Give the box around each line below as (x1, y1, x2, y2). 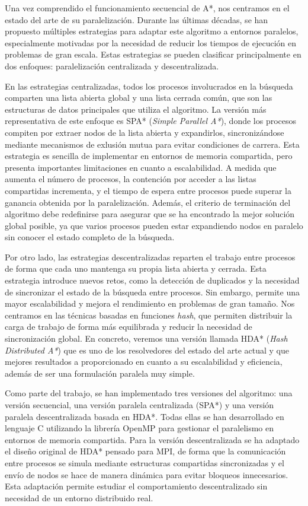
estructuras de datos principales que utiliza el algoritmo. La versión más (5, 103, 267, 115)
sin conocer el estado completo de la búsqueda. (5, 231, 175, 243)
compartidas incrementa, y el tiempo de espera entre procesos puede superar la (5, 184, 292, 196)
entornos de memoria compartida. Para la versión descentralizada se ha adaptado (5, 433, 300, 445)
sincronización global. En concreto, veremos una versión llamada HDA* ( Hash (5, 332, 288, 345)
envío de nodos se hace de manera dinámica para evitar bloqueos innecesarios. (5, 468, 288, 480)
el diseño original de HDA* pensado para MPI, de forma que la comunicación (5, 445, 286, 457)
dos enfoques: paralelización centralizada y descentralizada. (5, 59, 219, 72)
